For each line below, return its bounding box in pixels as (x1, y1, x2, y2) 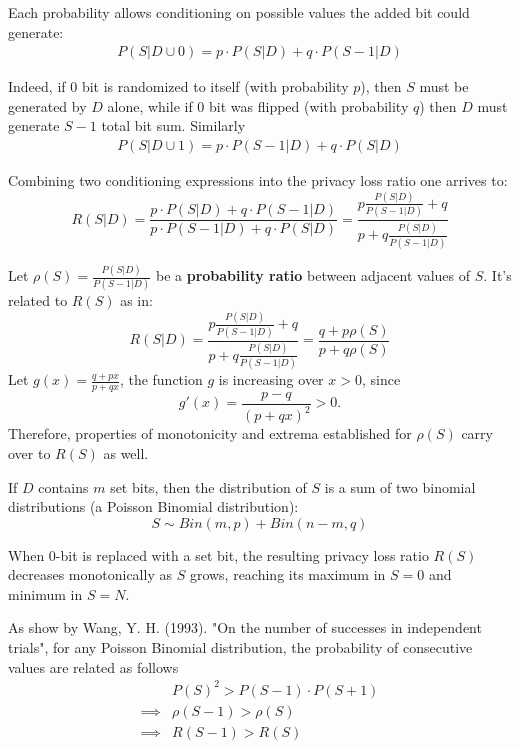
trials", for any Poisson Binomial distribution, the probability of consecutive (8, 637, 473, 658)
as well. (103, 442, 149, 463)
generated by (8, 95, 87, 116)
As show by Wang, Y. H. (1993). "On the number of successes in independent (8, 617, 482, 638)
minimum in (8, 583, 83, 604)
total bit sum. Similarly (101, 115, 246, 136)
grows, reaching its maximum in (189, 564, 386, 585)
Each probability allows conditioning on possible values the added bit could (8, 2, 470, 22)
